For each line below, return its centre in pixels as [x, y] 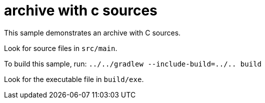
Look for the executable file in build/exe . [74, 79]
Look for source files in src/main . [61, 48]
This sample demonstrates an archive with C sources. [92, 32]
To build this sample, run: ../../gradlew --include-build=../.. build [133, 63]
